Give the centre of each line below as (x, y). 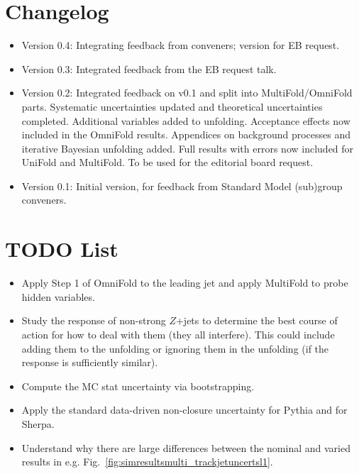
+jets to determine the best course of (256, 320)
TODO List (62, 249)
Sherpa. (38, 423)
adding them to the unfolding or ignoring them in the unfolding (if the (175, 348)
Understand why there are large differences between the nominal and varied (186, 447)
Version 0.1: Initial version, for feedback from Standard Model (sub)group (182, 186)
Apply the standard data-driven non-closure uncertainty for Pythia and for (184, 410)
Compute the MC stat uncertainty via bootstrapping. (138, 386)
